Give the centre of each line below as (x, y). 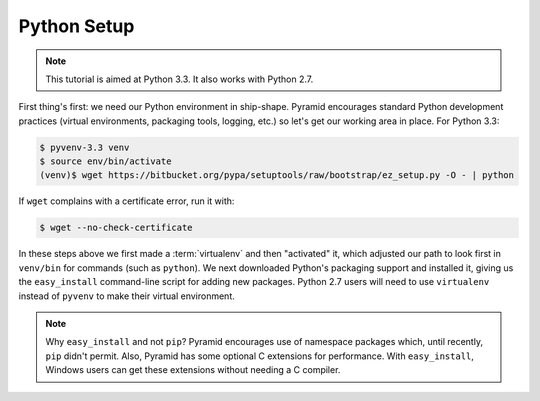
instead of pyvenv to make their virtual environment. (126, 296)
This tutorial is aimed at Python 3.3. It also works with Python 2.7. (179, 79)
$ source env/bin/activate (105, 161)
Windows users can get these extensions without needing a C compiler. (193, 370)
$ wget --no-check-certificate (116, 228)
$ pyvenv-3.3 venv (84, 147)
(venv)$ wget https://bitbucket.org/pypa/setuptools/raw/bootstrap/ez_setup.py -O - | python (277, 175)
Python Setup (76, 26)
